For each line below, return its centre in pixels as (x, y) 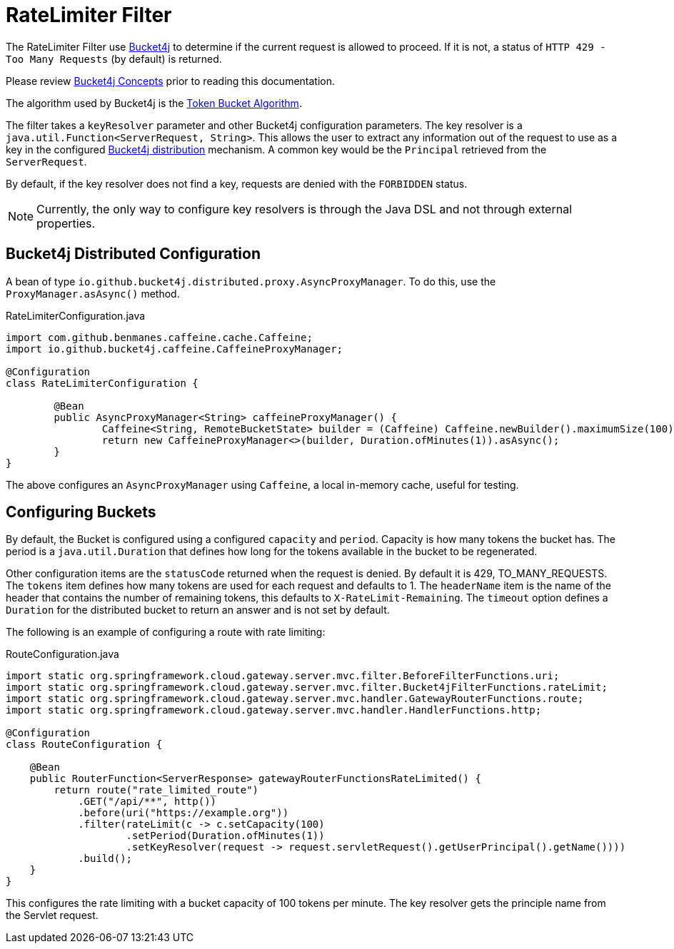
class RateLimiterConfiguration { (102, 383)
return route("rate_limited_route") (156, 790)
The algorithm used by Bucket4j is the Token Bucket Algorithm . (154, 103)
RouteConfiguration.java (62, 654)
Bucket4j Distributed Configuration (133, 254)
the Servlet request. (52, 915)
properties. (66, 223)
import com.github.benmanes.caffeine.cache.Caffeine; (159, 337)
